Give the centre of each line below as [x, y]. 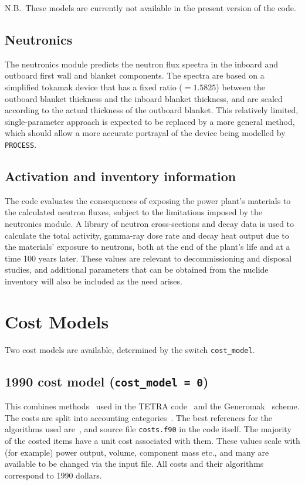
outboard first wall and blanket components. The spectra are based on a [135, 75]
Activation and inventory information [121, 176]
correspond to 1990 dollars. [53, 475]
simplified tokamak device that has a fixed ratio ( [94, 87]
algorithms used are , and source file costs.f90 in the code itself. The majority [148, 429]
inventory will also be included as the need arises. [94, 281]
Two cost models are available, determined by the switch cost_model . [130, 349]
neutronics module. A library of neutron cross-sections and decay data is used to [150, 223]
